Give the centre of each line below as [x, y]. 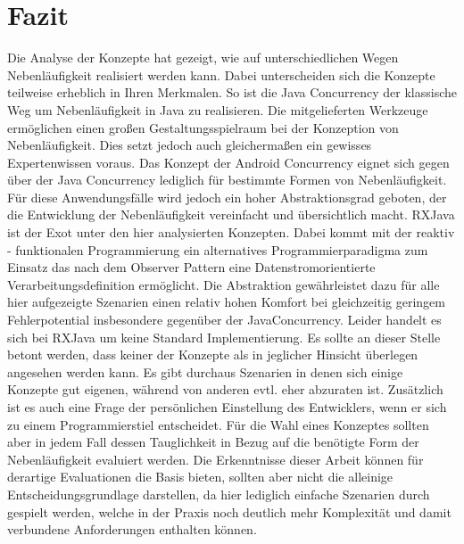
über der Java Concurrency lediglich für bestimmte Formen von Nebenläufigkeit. [227, 180]
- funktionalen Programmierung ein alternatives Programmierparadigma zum [218, 249]
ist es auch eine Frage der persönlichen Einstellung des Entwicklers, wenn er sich [227, 407]
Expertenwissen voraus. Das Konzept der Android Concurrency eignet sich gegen [228, 162]
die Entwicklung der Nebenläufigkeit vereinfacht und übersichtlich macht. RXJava [231, 214]
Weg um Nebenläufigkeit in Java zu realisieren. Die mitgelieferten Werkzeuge [218, 109]
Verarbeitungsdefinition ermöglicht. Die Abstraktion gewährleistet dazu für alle [224, 284]
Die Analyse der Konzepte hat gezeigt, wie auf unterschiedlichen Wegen [203, 58]
